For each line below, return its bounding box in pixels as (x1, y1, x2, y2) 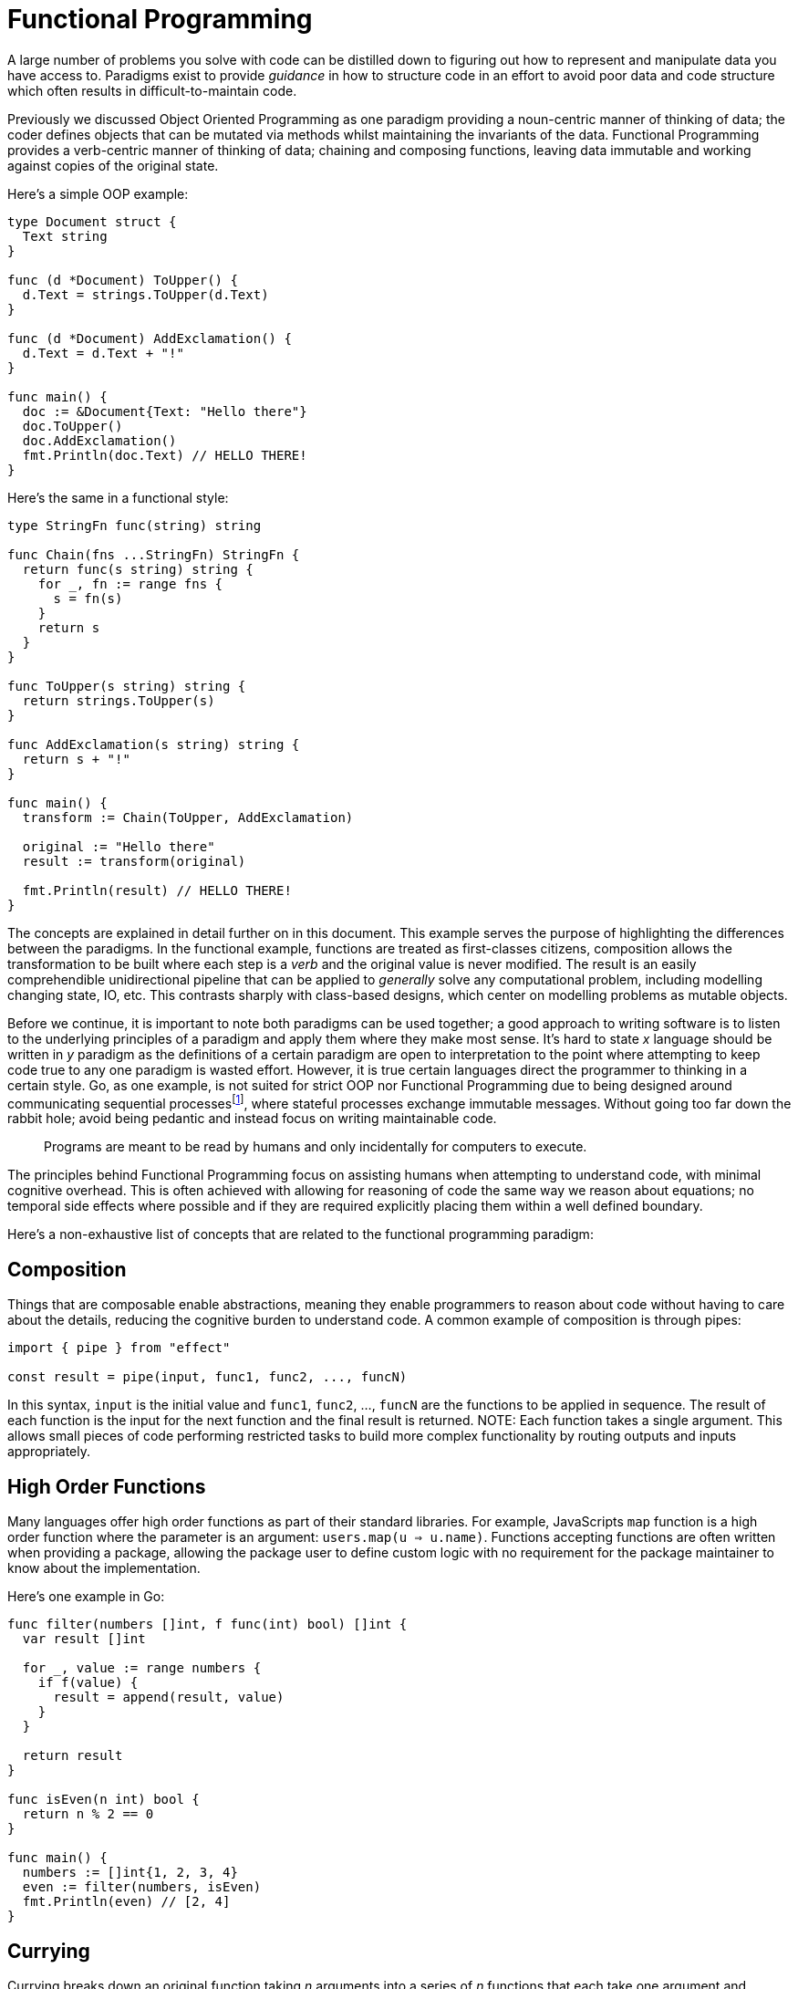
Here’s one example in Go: (7, 1588, 165, 1605)
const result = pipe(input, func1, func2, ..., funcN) (7, 1369, 408, 1385)
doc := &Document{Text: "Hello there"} (22, 403, 307, 419)
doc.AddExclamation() (22, 432, 177, 448)
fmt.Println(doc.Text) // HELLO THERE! (22, 447, 307, 463)
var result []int (22, 1631, 146, 1647)
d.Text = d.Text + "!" (22, 345, 184, 360)
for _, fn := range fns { (37, 576, 223, 591)
